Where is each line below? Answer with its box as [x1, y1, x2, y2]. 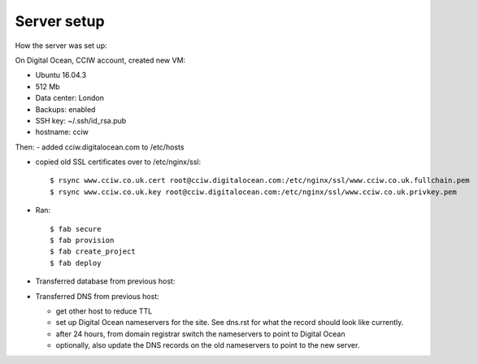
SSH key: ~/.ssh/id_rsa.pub [35, 115, 127, 125]
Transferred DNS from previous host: [35, 291, 159, 301]
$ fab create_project [50, 247, 136, 256]
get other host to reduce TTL [55, 305, 153, 316]
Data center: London [35, 93, 105, 103]
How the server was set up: [15, 41, 107, 50]
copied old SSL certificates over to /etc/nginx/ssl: [35, 157, 202, 167]
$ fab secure [50, 224, 102, 233]
